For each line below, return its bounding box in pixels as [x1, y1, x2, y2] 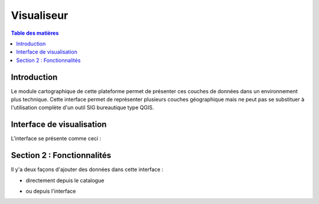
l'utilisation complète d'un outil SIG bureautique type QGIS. [11, 104, 154, 111]
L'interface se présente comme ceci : [11, 135, 102, 142]
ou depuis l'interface [25, 187, 76, 195]
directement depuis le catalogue [25, 177, 105, 184]
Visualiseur [11, 9, 69, 22]
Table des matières [11, 29, 59, 37]
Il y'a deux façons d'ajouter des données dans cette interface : [11, 166, 164, 173]
